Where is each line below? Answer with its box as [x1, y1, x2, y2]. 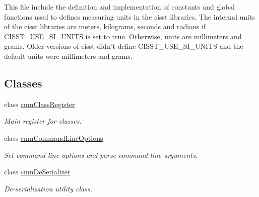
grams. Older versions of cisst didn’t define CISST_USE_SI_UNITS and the [4, 41, 243, 51]
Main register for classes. [4, 116, 82, 126]
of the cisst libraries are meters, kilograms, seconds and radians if [4, 21, 206, 32]
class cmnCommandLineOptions [4, 132, 103, 143]
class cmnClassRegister [4, 98, 75, 109]
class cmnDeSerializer [4, 166, 71, 177]
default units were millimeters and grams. [4, 50, 133, 61]
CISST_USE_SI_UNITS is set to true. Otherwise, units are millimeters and [4, 31, 242, 41]
